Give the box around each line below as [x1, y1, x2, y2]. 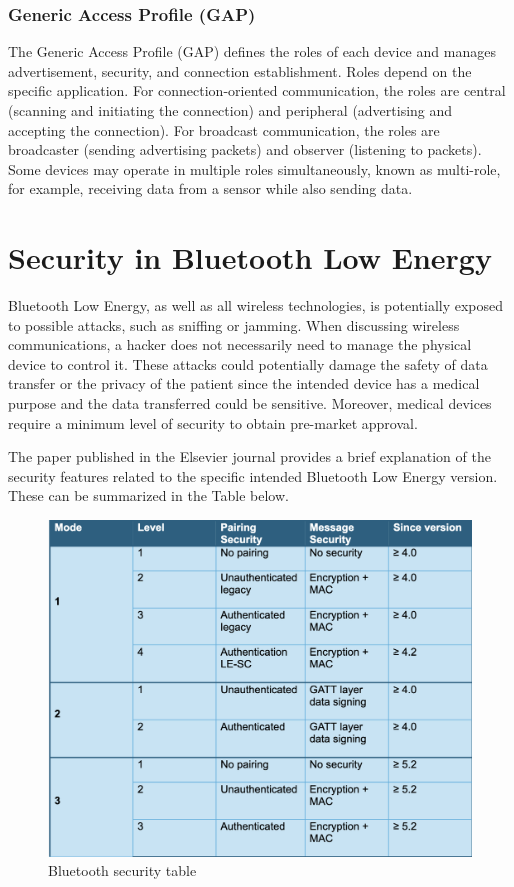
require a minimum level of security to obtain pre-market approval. [8, 412, 418, 433]
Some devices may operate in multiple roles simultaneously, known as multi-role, [8, 158, 501, 179]
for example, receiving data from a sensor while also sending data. [8, 178, 413, 199]
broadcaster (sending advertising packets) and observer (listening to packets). [8, 139, 482, 160]
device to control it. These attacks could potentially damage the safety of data [8, 353, 488, 374]
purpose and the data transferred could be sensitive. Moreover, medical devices [8, 393, 492, 414]
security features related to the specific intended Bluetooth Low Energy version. [8, 465, 498, 486]
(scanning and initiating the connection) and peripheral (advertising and [8, 100, 453, 120]
